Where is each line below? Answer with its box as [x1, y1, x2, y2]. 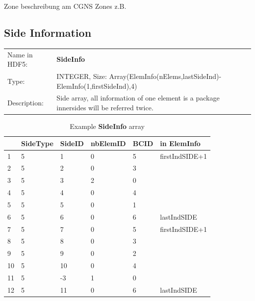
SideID [60, 138, 84, 148]
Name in [7, 49, 33, 59]
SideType [21, 138, 53, 148]
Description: [7, 98, 44, 108]
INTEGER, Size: [56, 71, 107, 81]
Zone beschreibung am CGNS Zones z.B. [4, 1, 127, 11]
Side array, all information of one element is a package [56, 93, 220, 103]
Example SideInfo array [70, 121, 145, 131]
